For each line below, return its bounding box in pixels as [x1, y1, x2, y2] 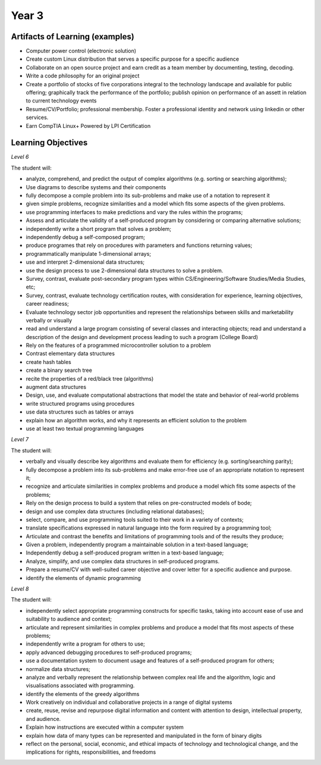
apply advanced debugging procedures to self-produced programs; [26, 648, 192, 656]
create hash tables [26, 358, 71, 365]
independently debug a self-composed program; [26, 234, 146, 240]
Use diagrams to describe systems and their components [26, 183, 166, 190]
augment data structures [26, 384, 86, 391]
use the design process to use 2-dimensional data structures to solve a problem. [26, 267, 224, 274]
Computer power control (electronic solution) [26, 48, 137, 55]
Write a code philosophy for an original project [26, 72, 140, 80]
